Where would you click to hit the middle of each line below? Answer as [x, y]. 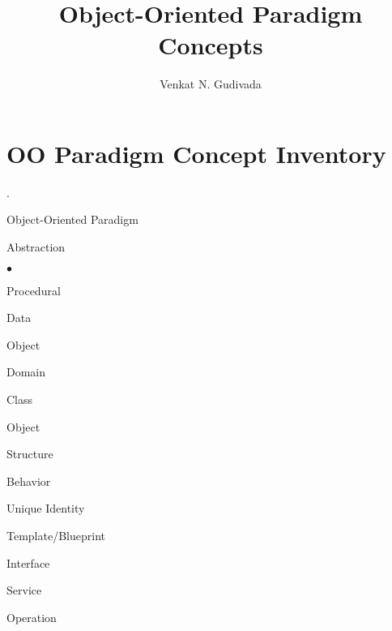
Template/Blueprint [56, 535]
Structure [30, 454]
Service [24, 590]
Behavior [29, 481]
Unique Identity [46, 508]
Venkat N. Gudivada [211, 84]
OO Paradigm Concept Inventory [196, 153]
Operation [32, 617]
